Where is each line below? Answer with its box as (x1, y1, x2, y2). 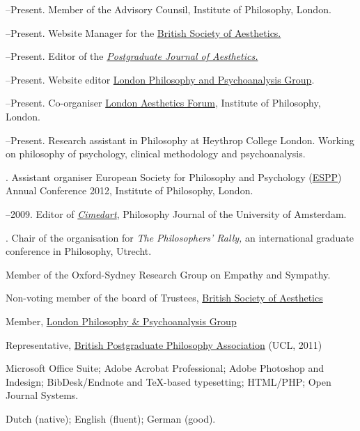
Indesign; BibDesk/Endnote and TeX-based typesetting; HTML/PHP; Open (6, 374, 331, 389)
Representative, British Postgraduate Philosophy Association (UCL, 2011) (6, 337, 322, 352)
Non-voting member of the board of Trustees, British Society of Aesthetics (6, 290, 323, 305)
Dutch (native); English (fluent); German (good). (6, 411, 216, 425)
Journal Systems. (6, 388, 79, 402)
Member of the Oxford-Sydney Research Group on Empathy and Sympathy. (6, 267, 331, 281)
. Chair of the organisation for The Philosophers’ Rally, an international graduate (6, 230, 354, 244)
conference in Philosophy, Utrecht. (6, 244, 152, 258)
